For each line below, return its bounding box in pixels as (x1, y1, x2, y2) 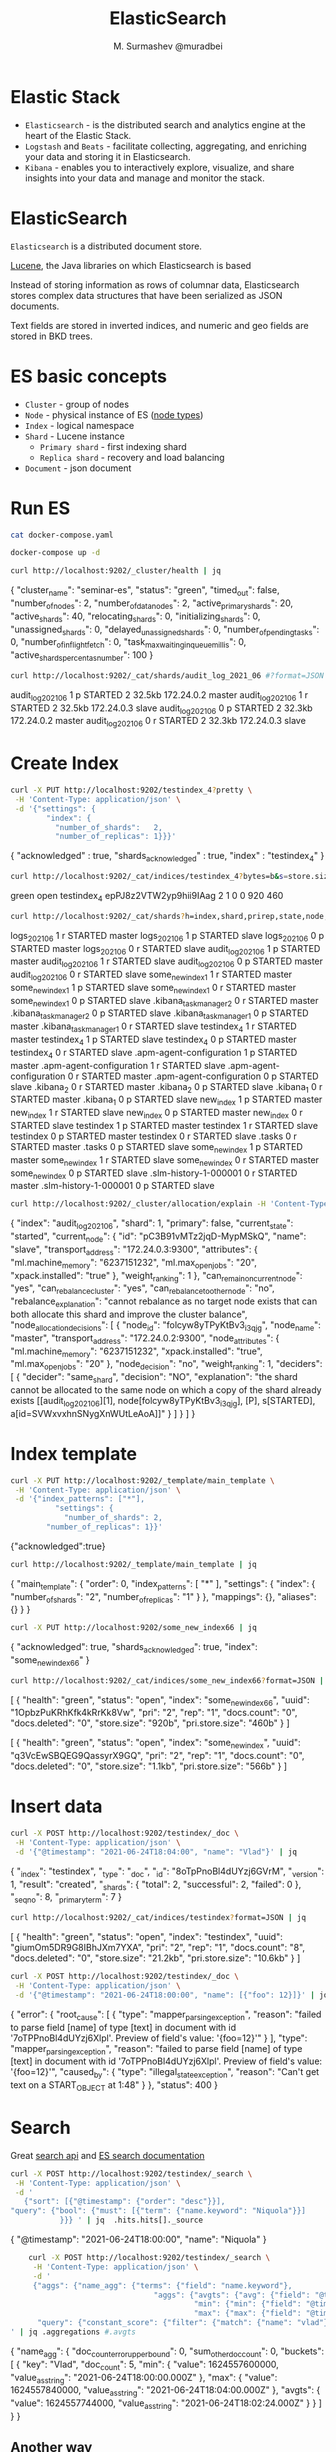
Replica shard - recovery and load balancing (39, 451, 225, 463)
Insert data (10, 1795, 103, 1818)
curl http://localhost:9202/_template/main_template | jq (10, 1559, 257, 1569)
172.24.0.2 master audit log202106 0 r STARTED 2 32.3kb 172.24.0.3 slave (10, 715, 307, 729)
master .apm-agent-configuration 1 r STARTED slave (10, 1059, 226, 1071)
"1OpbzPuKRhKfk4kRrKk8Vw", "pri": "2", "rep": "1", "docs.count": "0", (10, 1707, 298, 1719)
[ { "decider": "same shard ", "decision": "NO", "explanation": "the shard (10, 1371, 298, 1385)
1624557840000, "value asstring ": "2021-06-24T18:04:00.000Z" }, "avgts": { (10, 2384, 321, 2399)
